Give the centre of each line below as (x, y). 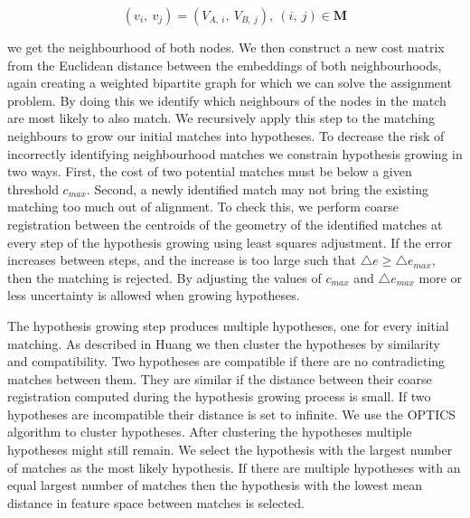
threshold (33, 188)
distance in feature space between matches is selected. (156, 502)
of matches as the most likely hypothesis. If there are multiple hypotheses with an (234, 467)
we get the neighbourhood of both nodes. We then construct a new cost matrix (226, 47)
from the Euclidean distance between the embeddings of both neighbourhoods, (225, 65)
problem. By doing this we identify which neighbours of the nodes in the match (227, 100)
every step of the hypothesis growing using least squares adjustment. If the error (230, 242)
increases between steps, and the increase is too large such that (182, 260)
